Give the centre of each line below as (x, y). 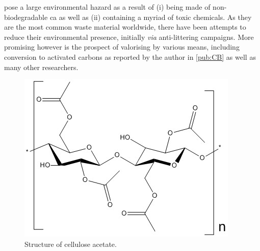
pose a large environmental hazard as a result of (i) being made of (107, 7)
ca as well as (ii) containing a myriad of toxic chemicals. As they (151, 17)
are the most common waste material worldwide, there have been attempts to (125, 27)
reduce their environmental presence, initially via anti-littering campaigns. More (129, 37)
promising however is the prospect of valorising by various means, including (122, 47)
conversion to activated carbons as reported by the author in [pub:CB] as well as (130, 56)
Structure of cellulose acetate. (71, 244)
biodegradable (26, 17)
